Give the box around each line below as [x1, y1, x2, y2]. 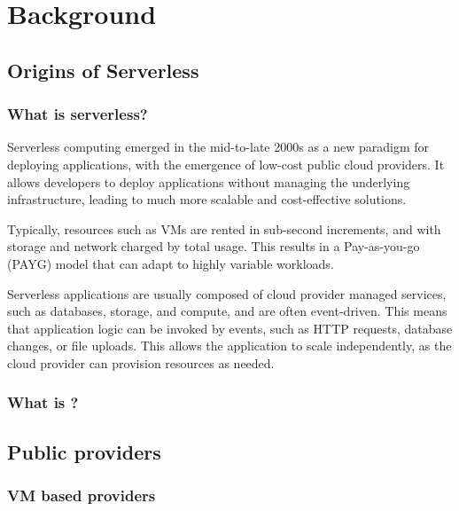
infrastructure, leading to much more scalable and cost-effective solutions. [7, 190, 407, 208]
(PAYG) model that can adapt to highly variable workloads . [7, 254, 334, 272]
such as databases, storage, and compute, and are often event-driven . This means [7, 302, 447, 320]
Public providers [7, 437, 161, 465]
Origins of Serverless [7, 56, 199, 83]
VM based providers [7, 484, 156, 507]
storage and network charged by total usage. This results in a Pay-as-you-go [7, 237, 420, 255]
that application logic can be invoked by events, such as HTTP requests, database [7, 318, 453, 337]
